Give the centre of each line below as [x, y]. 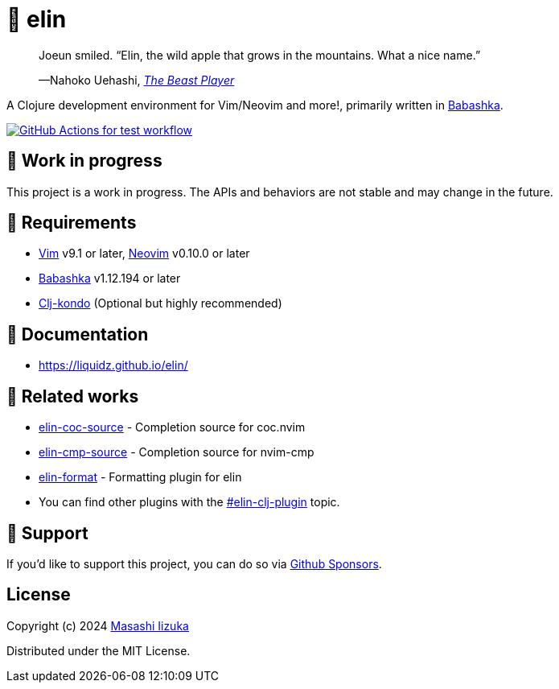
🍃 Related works [73, 396]
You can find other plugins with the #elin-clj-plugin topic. [189, 502]
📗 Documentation [78, 334]
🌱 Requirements [72, 223]
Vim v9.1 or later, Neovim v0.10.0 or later [144, 254]
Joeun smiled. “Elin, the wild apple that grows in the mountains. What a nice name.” [260, 55]
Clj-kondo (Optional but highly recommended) [160, 303]
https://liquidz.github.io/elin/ [113, 365]
